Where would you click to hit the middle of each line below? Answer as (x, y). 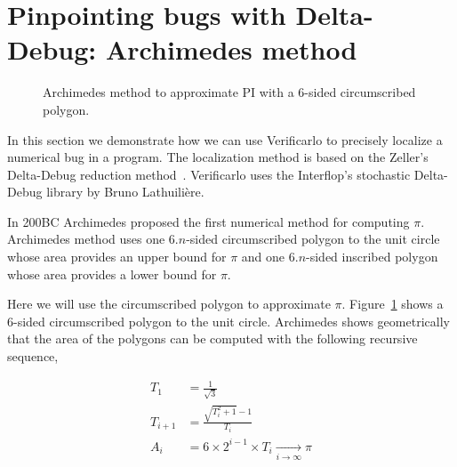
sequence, (33, 356)
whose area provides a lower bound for (112, 274)
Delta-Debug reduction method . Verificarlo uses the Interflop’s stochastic (209, 174)
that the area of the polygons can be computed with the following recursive (212, 338)
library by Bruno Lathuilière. (125, 192)
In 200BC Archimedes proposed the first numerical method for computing (208, 221)
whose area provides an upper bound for (117, 257)
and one (263, 257)
